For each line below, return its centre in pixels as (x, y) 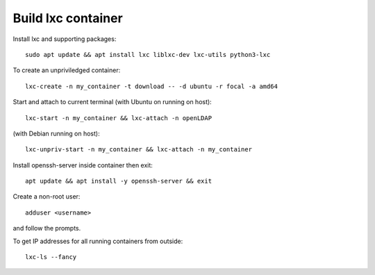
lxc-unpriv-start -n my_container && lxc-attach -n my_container (139, 150)
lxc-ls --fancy (51, 257)
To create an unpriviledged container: (67, 70)
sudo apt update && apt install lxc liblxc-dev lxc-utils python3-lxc (148, 55)
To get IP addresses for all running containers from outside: (98, 241)
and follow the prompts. (47, 228)
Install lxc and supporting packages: (65, 39)
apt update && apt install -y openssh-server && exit (118, 181)
